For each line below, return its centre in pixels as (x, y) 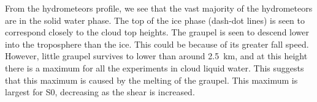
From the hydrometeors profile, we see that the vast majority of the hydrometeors (159, 8)
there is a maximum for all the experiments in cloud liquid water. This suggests (155, 67)
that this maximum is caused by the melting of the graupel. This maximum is (151, 80)
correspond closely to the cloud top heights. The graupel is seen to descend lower (157, 32)
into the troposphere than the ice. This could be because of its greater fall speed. (157, 44)
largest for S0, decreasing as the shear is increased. (100, 92)
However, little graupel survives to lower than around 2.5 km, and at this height (156, 56)
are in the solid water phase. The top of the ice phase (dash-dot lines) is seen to (155, 20)
